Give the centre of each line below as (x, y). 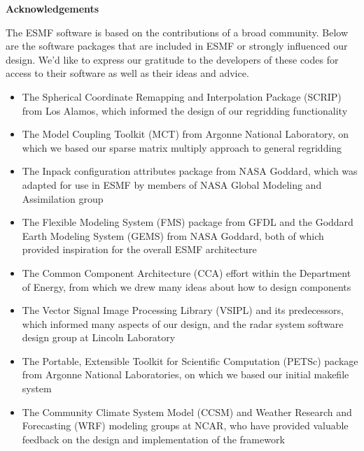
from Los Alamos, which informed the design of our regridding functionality (185, 110)
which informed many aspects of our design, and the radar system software (183, 323)
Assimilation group (63, 198)
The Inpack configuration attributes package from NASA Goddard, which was (190, 171)
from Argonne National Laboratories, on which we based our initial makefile (185, 374)
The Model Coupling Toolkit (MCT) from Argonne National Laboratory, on (185, 134)
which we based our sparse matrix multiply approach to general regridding (182, 147)
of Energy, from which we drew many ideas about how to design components (187, 286)
